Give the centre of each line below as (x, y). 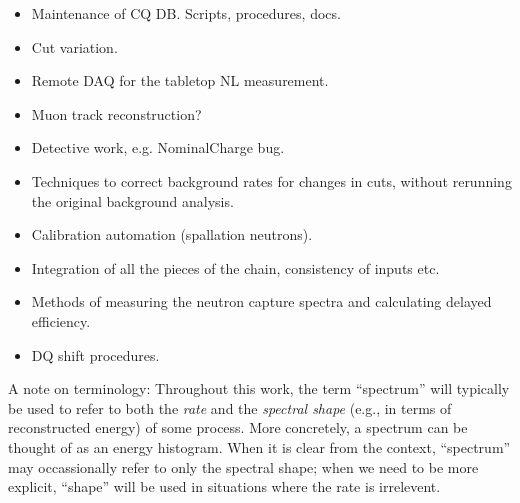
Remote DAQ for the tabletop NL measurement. (180, 80)
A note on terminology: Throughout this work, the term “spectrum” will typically (259, 388)
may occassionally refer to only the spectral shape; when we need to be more (243, 466)
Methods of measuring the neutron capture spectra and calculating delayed (261, 301)
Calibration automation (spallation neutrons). (172, 234)
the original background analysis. (132, 200)
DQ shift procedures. (95, 354)
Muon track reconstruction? (116, 113)
